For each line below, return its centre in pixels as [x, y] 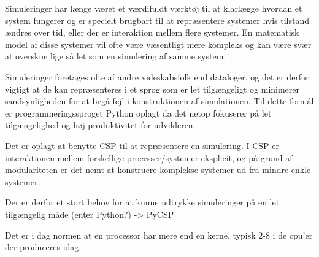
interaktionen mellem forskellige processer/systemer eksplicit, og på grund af [149, 157]
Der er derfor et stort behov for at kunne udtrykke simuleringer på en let [142, 202]
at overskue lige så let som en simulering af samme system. [116, 56]
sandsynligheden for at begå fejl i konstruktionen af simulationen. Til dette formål [159, 101]
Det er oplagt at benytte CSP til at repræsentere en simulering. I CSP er [142, 145]
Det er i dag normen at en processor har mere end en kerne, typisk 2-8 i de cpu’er [159, 235]
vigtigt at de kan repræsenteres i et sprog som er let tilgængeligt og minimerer [152, 89]
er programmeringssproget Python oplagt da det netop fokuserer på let [138, 113]
